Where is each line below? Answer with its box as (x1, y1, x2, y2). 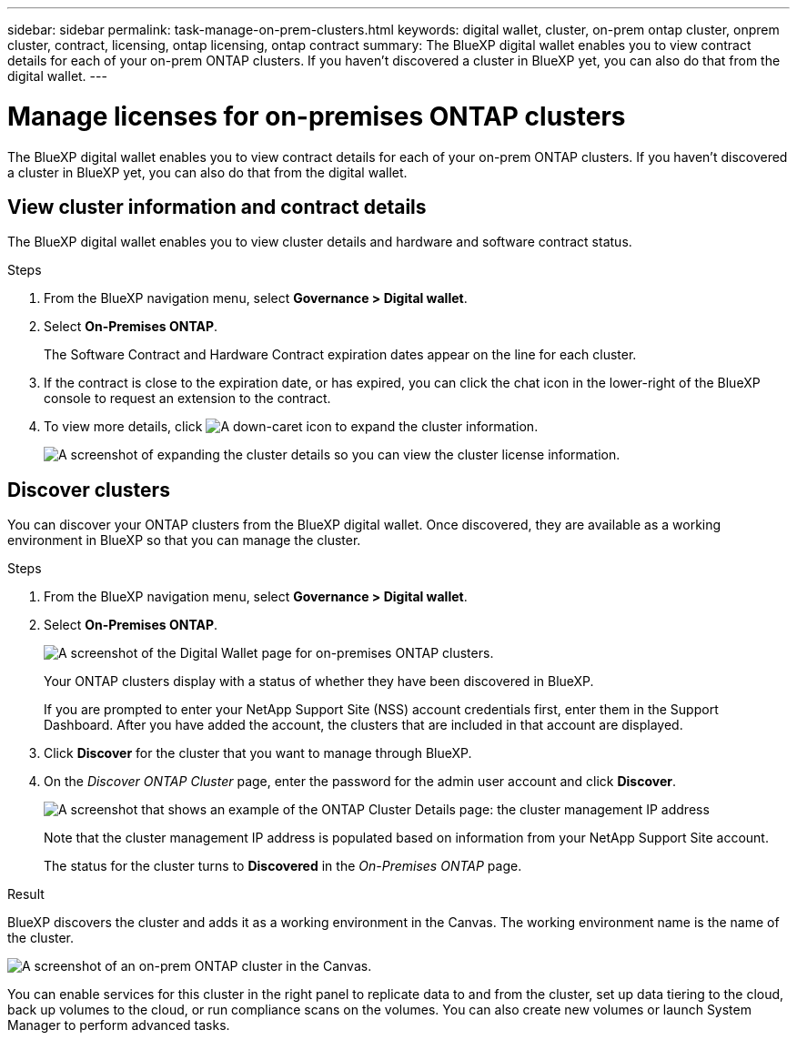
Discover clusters (7, 478, 170, 501)
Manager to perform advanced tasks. (7, 1017, 230, 1034)
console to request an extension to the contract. (44, 390, 331, 407)
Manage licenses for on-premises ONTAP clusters (7, 100, 626, 132)
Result (7, 886, 45, 903)
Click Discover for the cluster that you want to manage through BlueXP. (44, 745, 472, 762)
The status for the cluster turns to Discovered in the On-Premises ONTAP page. (44, 858, 522, 874)
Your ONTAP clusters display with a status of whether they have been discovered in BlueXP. (44, 673, 594, 690)
